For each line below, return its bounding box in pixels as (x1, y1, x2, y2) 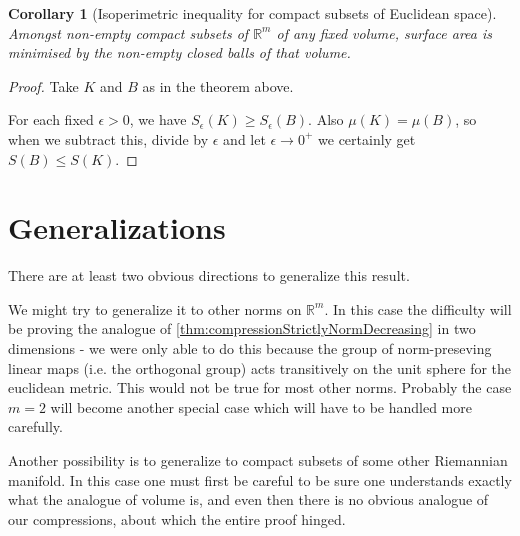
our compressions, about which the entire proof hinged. (8, 508, 346, 529)
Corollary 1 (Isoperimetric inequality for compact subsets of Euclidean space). (8, 3, 497, 23)
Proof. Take (8, 75, 79, 96)
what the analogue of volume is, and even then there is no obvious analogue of (8, 489, 489, 510)
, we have (129, 109, 187, 130)
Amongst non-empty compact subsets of (8, 22, 249, 43)
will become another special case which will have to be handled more (50, 396, 472, 417)
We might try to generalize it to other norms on (8, 298, 302, 319)
